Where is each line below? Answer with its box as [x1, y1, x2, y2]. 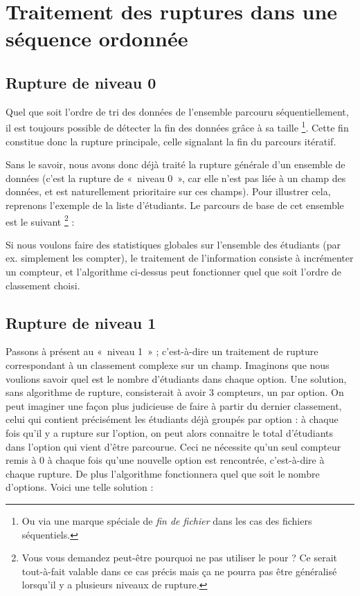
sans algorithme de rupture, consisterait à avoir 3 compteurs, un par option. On [6, 385, 344, 399]
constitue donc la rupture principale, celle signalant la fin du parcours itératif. [6, 134, 336, 148]
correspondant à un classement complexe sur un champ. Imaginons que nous [6, 358, 330, 372]
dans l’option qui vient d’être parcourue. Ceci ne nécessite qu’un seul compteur [6, 439, 341, 453]
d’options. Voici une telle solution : [6, 480, 154, 494]
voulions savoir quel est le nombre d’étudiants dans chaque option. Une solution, [6, 371, 347, 386]
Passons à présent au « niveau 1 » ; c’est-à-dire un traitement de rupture [6, 344, 318, 359]
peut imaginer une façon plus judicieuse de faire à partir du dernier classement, [6, 398, 342, 413]
